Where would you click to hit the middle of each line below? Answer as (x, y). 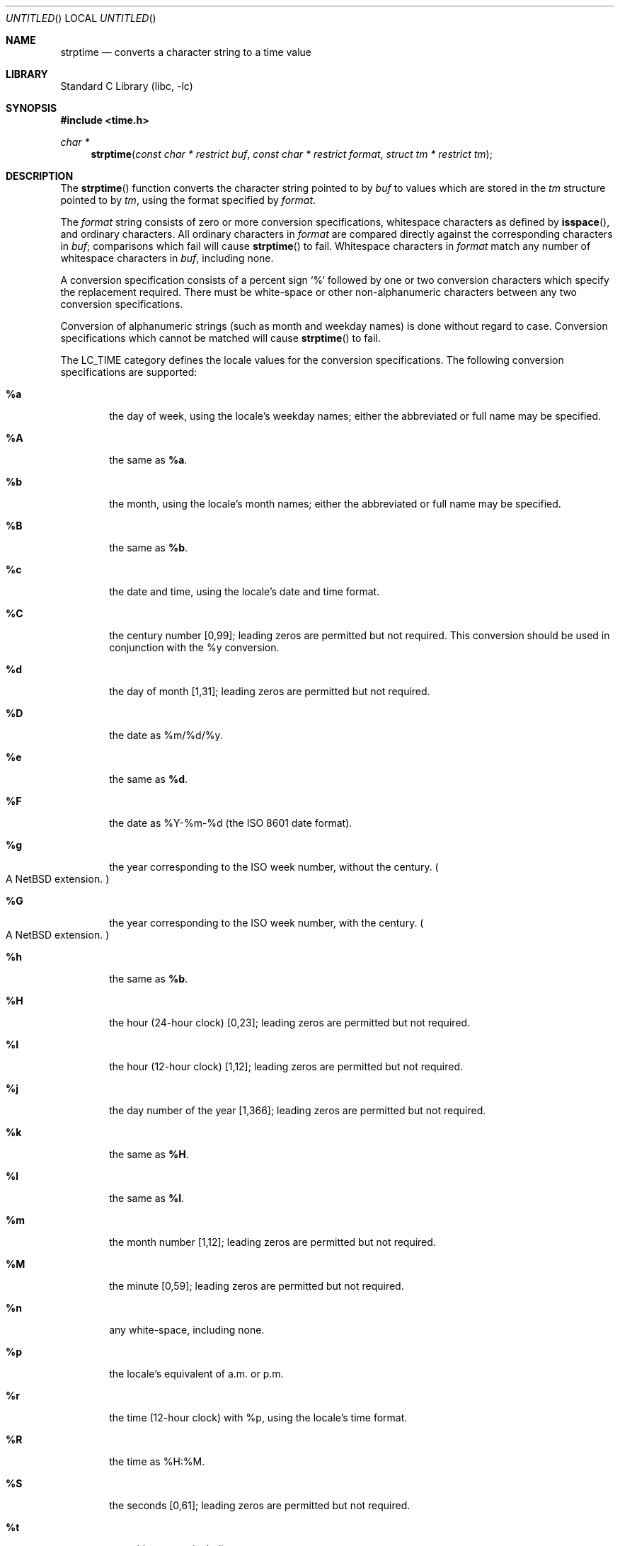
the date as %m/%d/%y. (166, 735)
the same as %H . (149, 1154)
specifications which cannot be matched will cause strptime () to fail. (220, 338)
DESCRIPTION (40, 176)
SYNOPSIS (31, 108)
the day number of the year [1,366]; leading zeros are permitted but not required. (298, 1110)
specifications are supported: (129, 372)
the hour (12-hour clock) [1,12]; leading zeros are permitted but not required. (286, 1066)
